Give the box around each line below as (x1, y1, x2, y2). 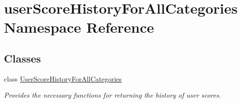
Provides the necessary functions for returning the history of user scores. (4, 90, 221, 100)
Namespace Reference (4, 17, 154, 37)
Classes (4, 50, 41, 65)
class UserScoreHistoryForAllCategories (4, 73, 122, 83)
